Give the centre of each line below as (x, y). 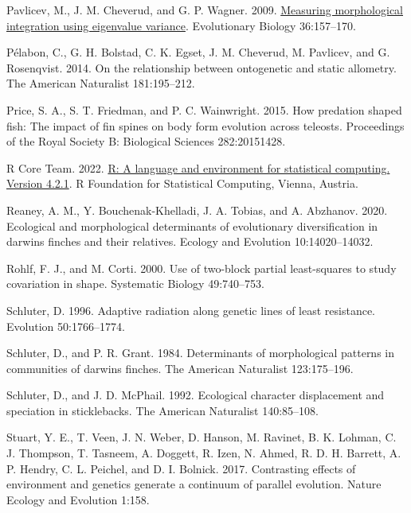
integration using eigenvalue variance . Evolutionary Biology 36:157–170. (181, 25)
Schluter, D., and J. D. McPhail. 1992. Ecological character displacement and (196, 395)
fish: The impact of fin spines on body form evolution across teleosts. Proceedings (205, 125)
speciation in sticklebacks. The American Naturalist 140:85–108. (162, 410)
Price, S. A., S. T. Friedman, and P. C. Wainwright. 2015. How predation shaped (204, 109)
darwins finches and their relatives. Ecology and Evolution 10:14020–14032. (190, 241)
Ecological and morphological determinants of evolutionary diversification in (192, 225)
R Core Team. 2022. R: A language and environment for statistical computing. (198, 167)
